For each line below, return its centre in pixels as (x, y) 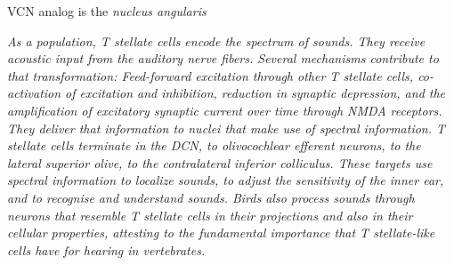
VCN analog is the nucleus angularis (107, 11)
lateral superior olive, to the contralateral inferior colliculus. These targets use (220, 162)
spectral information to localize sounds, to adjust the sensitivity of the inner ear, (226, 180)
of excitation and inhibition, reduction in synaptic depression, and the (255, 93)
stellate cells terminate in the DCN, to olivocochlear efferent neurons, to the (214, 145)
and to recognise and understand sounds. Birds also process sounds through (211, 197)
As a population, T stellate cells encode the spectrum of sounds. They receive (216, 40)
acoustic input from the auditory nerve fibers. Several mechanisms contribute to (223, 58)
